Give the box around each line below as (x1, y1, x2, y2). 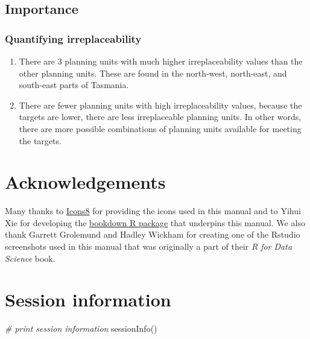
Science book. (5, 252, 55, 264)
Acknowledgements (5, 169, 166, 194)
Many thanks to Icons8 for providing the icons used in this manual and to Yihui (5, 204, 301, 217)
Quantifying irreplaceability (5, 31, 142, 46)
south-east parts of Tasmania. (19, 78, 129, 91)
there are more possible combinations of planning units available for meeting (19, 122, 302, 135)
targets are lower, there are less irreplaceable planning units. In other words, (19, 110, 302, 123)
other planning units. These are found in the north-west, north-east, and (19, 66, 287, 79)
